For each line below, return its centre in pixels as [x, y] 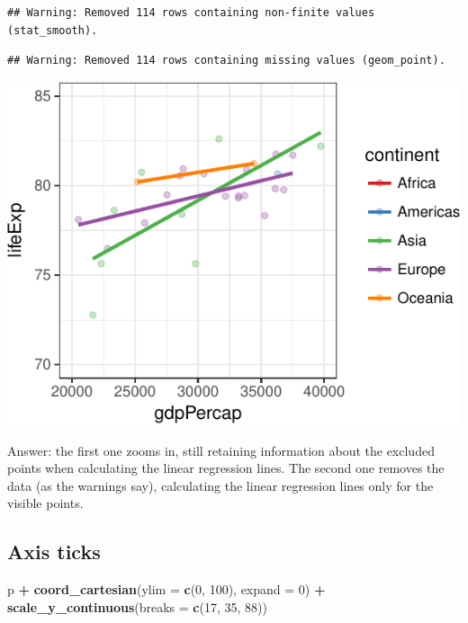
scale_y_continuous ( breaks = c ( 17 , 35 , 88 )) [137, 606]
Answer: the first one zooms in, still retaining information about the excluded [221, 450]
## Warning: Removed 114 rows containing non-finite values [191, 13]
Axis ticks [54, 552]
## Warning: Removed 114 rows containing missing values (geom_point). [226, 61]
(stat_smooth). [53, 30]
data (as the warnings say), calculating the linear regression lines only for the [220, 485]
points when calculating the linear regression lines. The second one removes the [226, 468]
